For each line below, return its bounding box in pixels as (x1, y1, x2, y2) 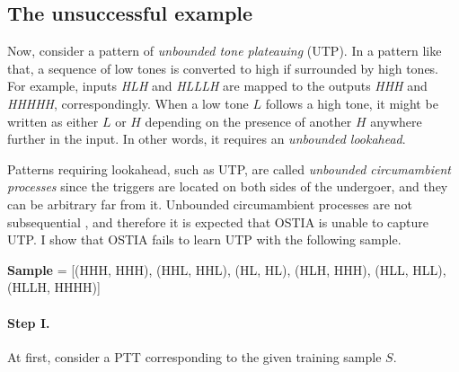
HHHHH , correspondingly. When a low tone (7, 93, 249, 112)
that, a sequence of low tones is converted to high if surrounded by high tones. (7, 58, 439, 77)
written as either (7, 111, 99, 130)
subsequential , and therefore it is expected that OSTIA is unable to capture (7, 212, 429, 231)
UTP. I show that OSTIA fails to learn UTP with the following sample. (7, 230, 402, 249)
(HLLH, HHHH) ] (7, 278, 101, 297)
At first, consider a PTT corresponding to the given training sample (7, 347, 382, 366)
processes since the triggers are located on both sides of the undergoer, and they (7, 177, 448, 196)
